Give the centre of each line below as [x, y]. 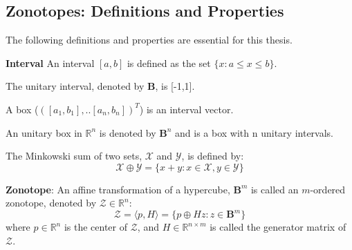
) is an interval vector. [186, 109]
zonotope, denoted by [51, 203]
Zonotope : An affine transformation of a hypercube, [118, 189]
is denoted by [128, 132]
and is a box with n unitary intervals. [254, 132]
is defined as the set [169, 62]
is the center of [96, 227]
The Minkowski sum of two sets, [74, 156]
